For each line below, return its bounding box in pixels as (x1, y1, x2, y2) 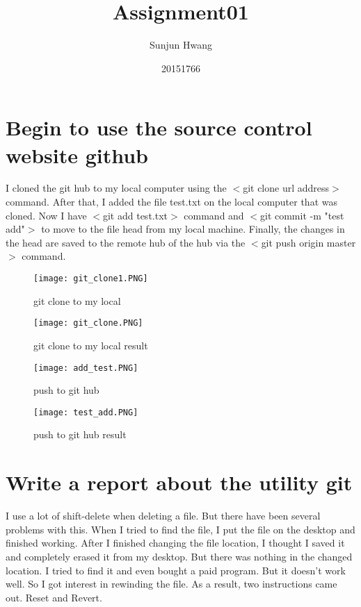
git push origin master (261, 235, 356, 249)
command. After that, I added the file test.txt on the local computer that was (6, 194, 337, 209)
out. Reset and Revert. (6, 590, 102, 604)
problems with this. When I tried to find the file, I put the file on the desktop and (6, 522, 355, 536)
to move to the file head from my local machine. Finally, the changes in (41, 222, 345, 236)
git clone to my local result (33, 338, 148, 352)
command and (184, 208, 244, 222)
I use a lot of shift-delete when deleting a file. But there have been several (6, 508, 321, 523)
